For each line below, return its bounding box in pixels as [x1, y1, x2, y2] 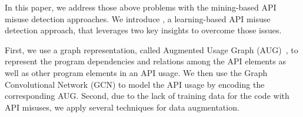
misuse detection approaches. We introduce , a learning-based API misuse [5, 12, 271, 25]
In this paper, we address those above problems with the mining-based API [5, 1, 277, 13]
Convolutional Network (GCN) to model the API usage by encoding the [5, 78, 265, 90]
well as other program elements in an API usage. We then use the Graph [5, 66, 268, 78]
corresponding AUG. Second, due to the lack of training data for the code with [5, 90, 289, 102]
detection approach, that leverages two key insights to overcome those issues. [5, 24, 282, 36]
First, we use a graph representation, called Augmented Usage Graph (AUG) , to [5, 43, 298, 56]
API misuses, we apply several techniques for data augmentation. [5, 101, 239, 113]
